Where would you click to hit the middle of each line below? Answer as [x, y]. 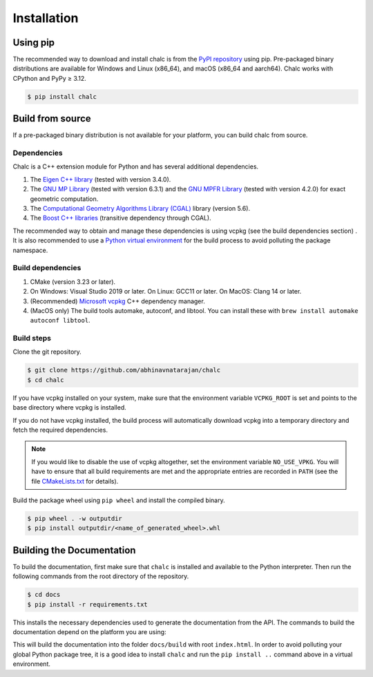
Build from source [52, 118]
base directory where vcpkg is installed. [70, 408]
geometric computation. [64, 199]
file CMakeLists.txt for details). [75, 481]
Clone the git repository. [47, 352]
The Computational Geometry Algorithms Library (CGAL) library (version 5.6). [140, 209]
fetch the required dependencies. [60, 430]
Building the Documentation [74, 550]
